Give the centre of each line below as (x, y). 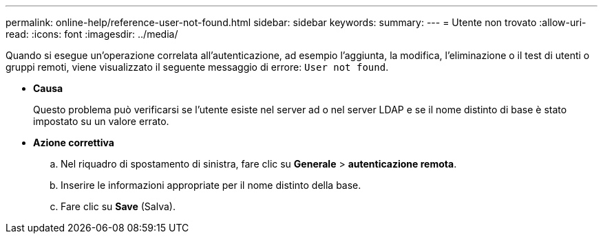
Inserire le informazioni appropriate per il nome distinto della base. (211, 185)
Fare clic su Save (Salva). (118, 206)
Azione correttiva (74, 143)
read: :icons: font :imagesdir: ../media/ (92, 34)
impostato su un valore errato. (101, 121)
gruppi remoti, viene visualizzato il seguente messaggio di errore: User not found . (197, 67)
